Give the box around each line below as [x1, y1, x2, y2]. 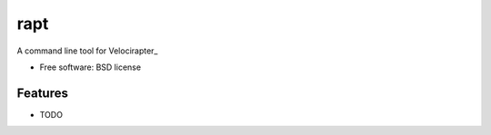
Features [16, 85, 68, 101]
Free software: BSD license [39, 62, 141, 72]
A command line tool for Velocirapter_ [16, 45, 158, 56]
